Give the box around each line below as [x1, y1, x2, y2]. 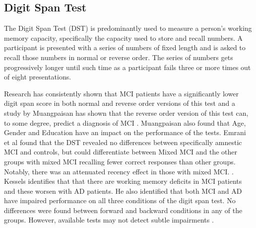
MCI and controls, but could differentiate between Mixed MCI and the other [4, 147, 237, 157]
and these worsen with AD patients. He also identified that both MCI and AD [4, 185, 242, 196]
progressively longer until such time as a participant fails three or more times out [4, 62, 251, 72]
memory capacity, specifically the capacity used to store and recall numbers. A [4, 32, 243, 43]
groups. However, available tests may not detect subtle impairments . [4, 215, 214, 225]
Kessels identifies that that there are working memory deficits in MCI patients [4, 176, 242, 186]
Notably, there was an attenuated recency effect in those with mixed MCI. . [4, 166, 234, 176]
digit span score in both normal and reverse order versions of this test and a [4, 98, 235, 108]
